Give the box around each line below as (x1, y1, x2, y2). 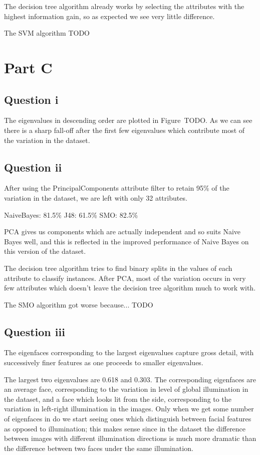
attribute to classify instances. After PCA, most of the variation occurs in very (4, 272, 246, 283)
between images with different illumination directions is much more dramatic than (4, 433, 256, 443)
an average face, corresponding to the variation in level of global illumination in (4, 384, 248, 394)
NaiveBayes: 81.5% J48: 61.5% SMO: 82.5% (4, 209, 138, 220)
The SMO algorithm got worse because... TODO (4, 299, 153, 310)
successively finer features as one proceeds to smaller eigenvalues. (4, 357, 203, 368)
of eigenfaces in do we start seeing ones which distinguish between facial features (4, 413, 251, 424)
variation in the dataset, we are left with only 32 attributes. (4, 192, 187, 203)
